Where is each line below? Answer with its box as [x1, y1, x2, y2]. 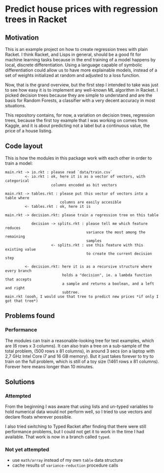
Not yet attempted [5, 446, 49, 453]
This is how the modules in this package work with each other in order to [5, 155, 152, 161]
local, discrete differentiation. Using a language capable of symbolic [5, 62, 142, 68]
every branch [5, 268, 32, 273]
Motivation [5, 33, 39, 42]
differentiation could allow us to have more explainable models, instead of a [5, 67, 158, 73]
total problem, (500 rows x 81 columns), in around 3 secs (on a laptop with [5, 348, 155, 354]
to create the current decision [86, 251, 152, 256]
